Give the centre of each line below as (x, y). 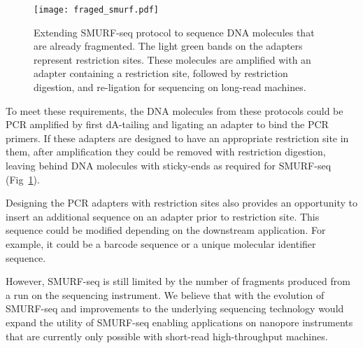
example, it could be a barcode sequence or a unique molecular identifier (161, 243)
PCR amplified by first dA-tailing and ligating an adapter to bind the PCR (167, 124)
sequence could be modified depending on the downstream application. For (166, 230)
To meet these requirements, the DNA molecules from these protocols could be (175, 110)
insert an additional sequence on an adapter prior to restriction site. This (163, 216)
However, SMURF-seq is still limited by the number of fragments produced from (178, 281)
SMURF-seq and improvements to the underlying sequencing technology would (175, 308)
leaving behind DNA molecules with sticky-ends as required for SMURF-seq (169, 165)
